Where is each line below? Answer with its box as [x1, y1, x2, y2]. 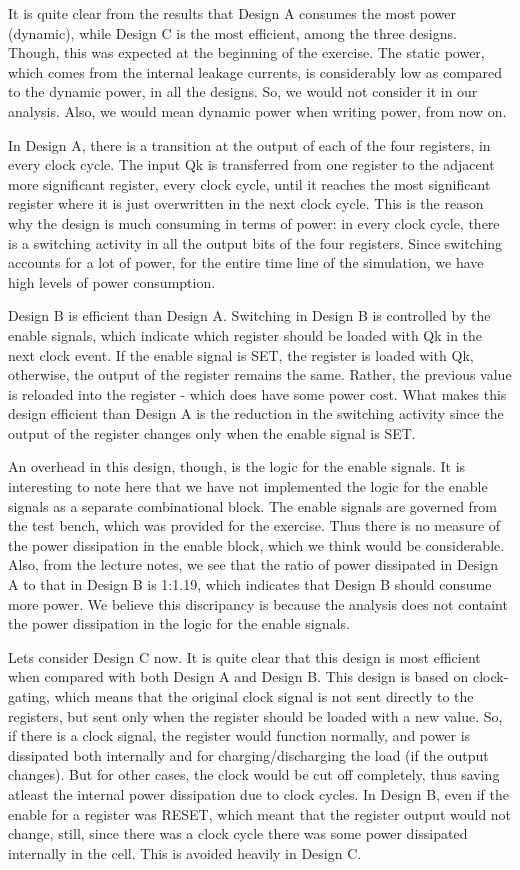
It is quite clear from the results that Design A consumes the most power [8, 3, 457, 23]
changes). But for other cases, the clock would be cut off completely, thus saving [8, 764, 500, 785]
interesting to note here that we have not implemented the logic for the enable [8, 476, 488, 497]
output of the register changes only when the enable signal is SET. [8, 422, 416, 443]
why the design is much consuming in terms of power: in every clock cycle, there [8, 212, 500, 233]
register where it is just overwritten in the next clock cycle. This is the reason [8, 193, 484, 214]
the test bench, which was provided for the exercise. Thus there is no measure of [8, 515, 501, 536]
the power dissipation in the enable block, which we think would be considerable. [8, 534, 505, 555]
